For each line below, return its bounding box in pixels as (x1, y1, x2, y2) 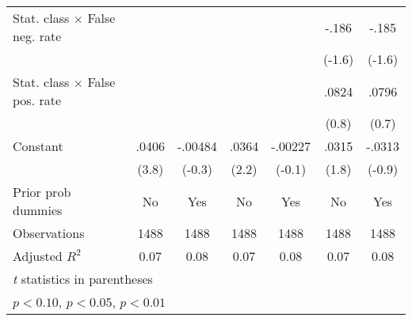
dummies (13, 201, 63, 219)
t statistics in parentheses (13, 270, 153, 288)
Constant (13, 137, 63, 155)
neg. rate (13, 27, 62, 45)
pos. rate (13, 91, 62, 109)
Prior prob (13, 183, 71, 201)
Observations (13, 224, 85, 242)
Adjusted (13, 247, 63, 265)
